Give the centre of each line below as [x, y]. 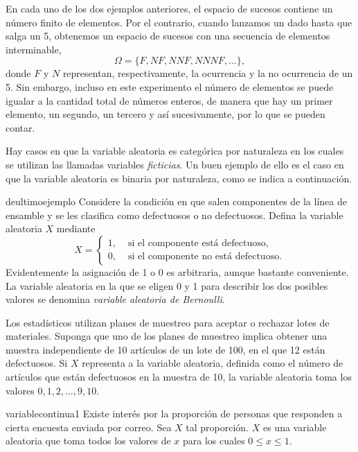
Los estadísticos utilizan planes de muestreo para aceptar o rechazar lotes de [168, 322]
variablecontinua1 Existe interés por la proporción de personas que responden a [174, 414]
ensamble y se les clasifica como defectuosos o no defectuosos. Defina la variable [174, 215]
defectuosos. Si [37, 363]
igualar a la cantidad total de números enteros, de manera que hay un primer [169, 100]
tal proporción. [217, 427]
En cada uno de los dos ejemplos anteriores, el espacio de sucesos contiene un [169, 8]
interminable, [34, 49]
